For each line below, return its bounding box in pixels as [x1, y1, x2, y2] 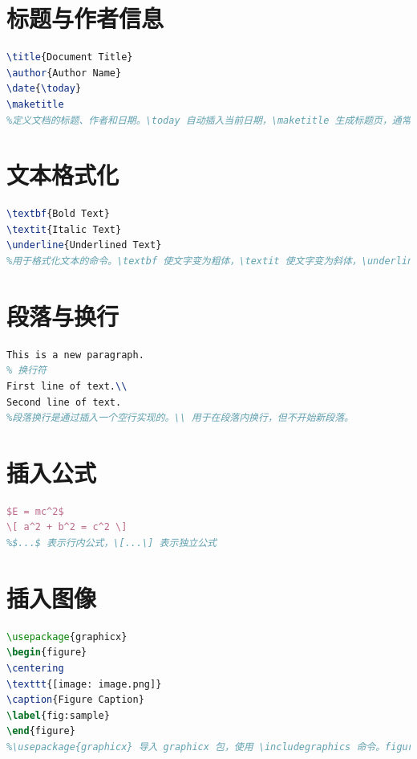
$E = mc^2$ [6, 505, 64, 517]
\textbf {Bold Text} [6, 208, 110, 220]
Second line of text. [6, 396, 122, 408]
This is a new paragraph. [6, 349, 144, 361]
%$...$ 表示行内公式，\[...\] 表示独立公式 [6, 537, 217, 549]
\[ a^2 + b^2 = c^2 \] [6, 521, 128, 533]
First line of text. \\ [6, 380, 128, 392]
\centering [6, 662, 64, 674]
